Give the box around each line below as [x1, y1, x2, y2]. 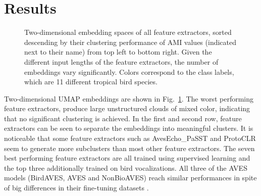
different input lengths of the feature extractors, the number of [24, 56, 219, 67]
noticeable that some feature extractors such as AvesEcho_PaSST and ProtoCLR [4, 133, 256, 143]
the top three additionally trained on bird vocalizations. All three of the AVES [4, 162, 247, 173]
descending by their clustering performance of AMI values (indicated [24, 36, 237, 47]
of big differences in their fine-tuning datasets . [4, 182, 149, 193]
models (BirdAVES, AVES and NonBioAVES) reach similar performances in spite [4, 172, 257, 183]
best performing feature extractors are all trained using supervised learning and [4, 153, 250, 163]
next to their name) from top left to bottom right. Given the [24, 46, 212, 57]
